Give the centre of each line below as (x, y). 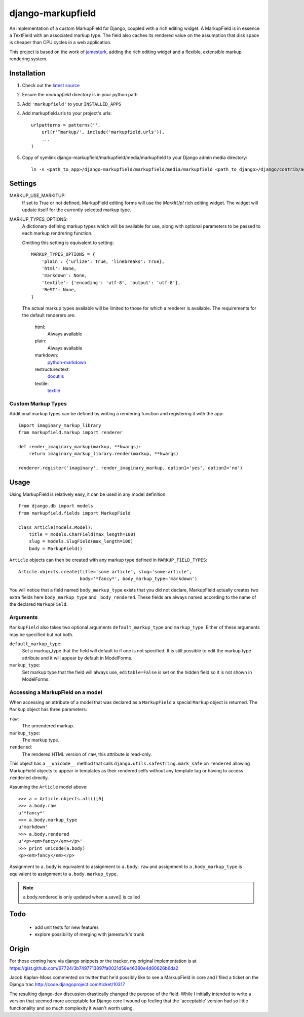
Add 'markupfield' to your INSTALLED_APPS (72, 104)
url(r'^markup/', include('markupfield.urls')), (103, 132)
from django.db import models (56, 506)
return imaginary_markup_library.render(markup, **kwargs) (104, 454)
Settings (23, 184)
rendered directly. (29, 777)
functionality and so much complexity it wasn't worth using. (72, 1008)
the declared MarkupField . (39, 604)
